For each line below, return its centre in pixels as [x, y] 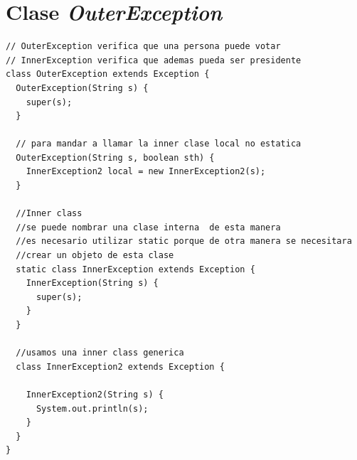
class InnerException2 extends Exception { [120, 367]
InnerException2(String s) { [95, 394]
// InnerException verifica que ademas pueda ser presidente [154, 60]
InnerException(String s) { [92, 283]
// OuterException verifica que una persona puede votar [143, 47]
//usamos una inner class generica [100, 353]
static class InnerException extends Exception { [135, 269]
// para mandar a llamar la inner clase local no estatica [159, 144]
